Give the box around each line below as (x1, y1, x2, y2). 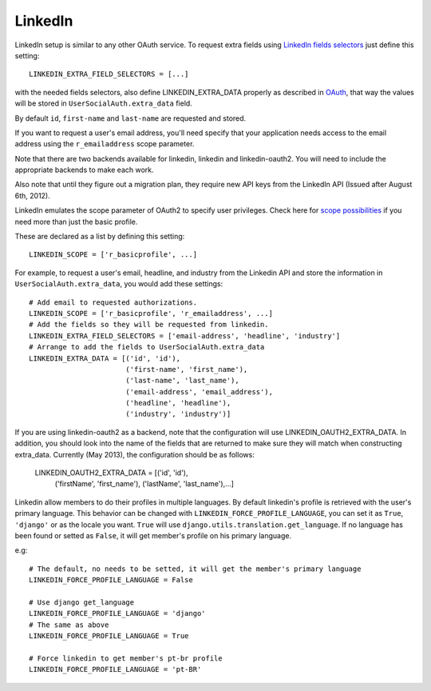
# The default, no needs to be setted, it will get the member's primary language (29, 564, 362, 573)
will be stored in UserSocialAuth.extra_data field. (14, 98, 193, 108)
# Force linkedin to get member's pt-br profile (29, 653, 223, 663)
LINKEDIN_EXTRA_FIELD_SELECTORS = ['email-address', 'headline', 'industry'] (29, 331, 341, 340)
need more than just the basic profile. (14, 217, 138, 226)
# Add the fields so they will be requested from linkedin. (29, 320, 269, 330)
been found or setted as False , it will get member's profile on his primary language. (14, 531, 291, 540)
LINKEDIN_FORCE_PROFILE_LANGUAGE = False (29, 576, 193, 585)
